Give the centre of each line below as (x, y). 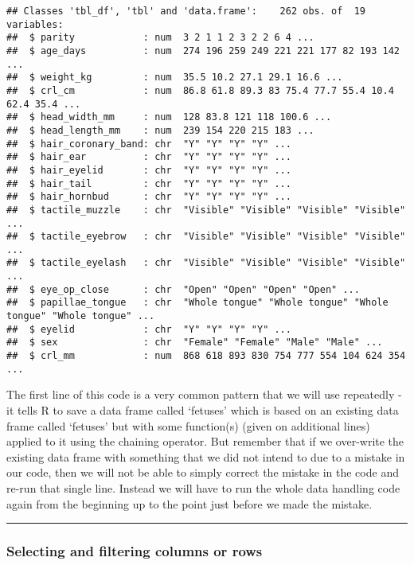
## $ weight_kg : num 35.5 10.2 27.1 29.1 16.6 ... (175, 78)
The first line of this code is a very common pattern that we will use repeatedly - (204, 394)
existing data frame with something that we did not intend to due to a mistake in (206, 456)
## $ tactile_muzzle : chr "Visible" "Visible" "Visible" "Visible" (206, 210)
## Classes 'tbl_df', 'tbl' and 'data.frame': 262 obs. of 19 (186, 11)
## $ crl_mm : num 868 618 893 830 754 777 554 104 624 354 (206, 356)
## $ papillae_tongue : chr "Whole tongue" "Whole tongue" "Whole (197, 303)
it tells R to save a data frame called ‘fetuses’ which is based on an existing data (203, 409)
